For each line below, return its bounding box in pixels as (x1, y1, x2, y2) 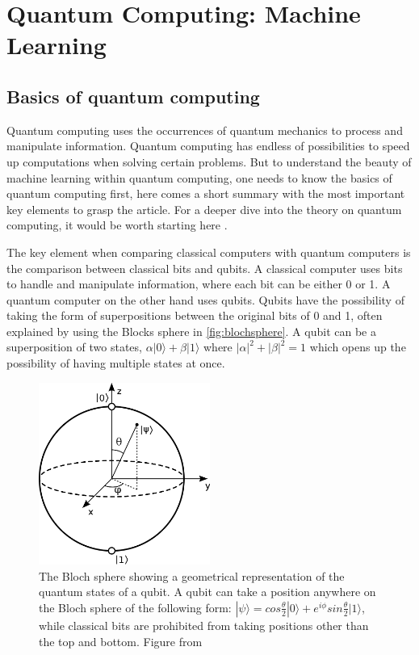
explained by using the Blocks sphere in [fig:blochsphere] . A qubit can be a (6, 322, 376, 339)
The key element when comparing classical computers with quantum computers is (6, 243, 411, 260)
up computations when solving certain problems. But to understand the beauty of (6, 153, 412, 170)
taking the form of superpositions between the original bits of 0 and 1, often (6, 307, 383, 324)
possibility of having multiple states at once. (6, 355, 225, 372)
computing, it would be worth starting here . (6, 216, 228, 233)
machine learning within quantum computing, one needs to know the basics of (6, 169, 392, 186)
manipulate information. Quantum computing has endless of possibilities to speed (6, 137, 410, 154)
